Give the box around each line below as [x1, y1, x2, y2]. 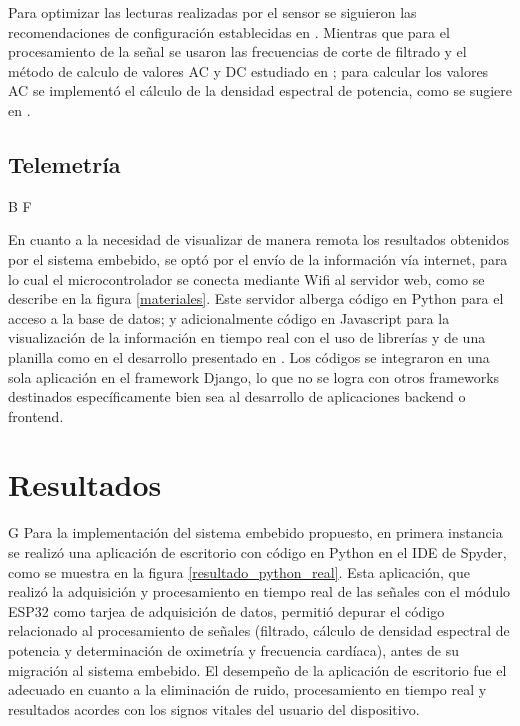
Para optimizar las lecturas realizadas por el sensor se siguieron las [8, 2, 417, 22]
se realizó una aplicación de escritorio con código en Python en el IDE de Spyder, [8, 542, 507, 563]
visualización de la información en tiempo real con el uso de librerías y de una [8, 327, 486, 348]
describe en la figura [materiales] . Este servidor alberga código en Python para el [8, 288, 504, 309]
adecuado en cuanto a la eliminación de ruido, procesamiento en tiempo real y [8, 679, 487, 700]
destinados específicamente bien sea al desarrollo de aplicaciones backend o [8, 386, 466, 407]
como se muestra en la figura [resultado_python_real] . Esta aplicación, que [8, 561, 470, 582]
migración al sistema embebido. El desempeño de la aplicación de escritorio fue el [8, 659, 507, 680]
